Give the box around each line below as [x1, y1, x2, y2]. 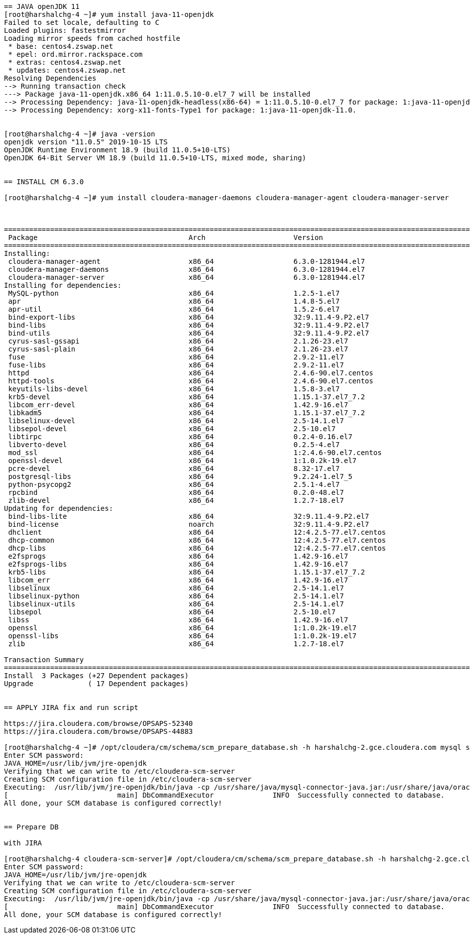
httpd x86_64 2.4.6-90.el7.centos [8, 369, 373, 377]
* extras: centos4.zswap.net [8, 58, 122, 66]
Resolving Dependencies [4, 74, 97, 82]
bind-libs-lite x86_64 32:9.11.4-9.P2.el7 [8, 512, 369, 520]
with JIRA [4, 839, 42, 847]
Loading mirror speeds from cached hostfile [4, 34, 181, 42]
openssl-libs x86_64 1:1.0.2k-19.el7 [8, 632, 357, 640]
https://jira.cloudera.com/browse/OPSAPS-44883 [4, 727, 193, 735]
